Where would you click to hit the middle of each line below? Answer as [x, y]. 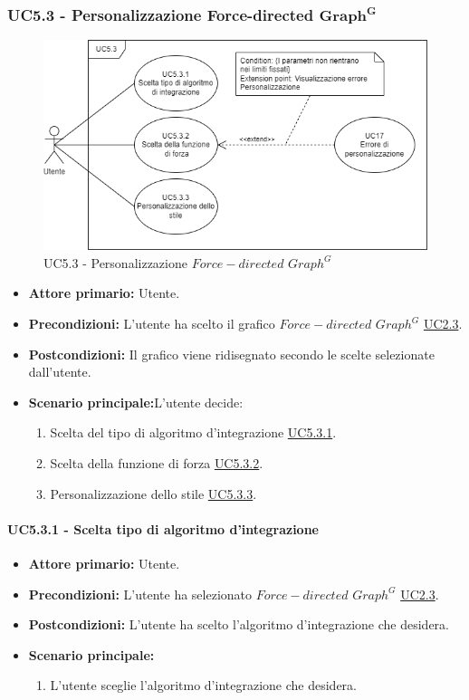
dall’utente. [60, 372]
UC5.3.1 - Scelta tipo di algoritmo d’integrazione [163, 528]
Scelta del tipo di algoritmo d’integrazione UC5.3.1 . [193, 432]
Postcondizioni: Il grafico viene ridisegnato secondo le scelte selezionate [231, 354]
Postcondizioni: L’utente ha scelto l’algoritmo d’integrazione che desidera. [239, 624]
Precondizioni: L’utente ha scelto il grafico [152, 324]
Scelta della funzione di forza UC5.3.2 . [157, 463]
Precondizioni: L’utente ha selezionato [140, 594]
